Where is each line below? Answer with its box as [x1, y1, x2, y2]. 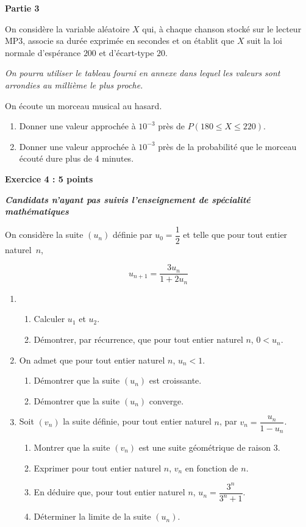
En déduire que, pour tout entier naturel [34, 486, 185, 498]
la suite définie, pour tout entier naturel [63, 415, 212, 428]
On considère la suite [5, 228, 84, 241]
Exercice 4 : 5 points [5, 172, 93, 185]
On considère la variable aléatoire [5, 22, 130, 35]
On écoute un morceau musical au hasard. [5, 99, 162, 112]
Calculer [34, 312, 65, 325]
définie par [113, 228, 152, 241]
